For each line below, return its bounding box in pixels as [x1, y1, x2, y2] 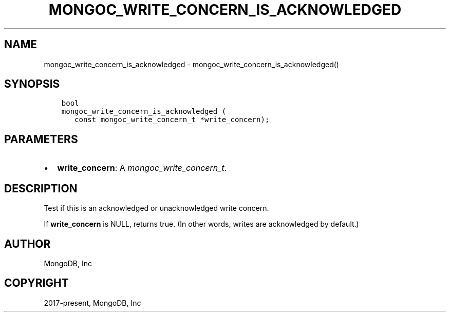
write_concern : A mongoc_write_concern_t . [57, 163, 227, 173]
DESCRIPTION [4, 182, 78, 195]
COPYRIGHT [4, 276, 69, 290]
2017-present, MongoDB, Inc [44, 298, 141, 307]
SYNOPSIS [4, 77, 60, 91]
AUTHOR [4, 237, 51, 250]
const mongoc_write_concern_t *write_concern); [74, 115, 270, 124]
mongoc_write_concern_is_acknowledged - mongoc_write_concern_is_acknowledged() [44, 60, 339, 69]
